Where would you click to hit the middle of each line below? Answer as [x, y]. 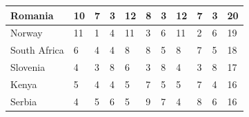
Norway [27, 33]
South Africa [37, 50]
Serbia [24, 101]
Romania [32, 15]
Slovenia [28, 67]
